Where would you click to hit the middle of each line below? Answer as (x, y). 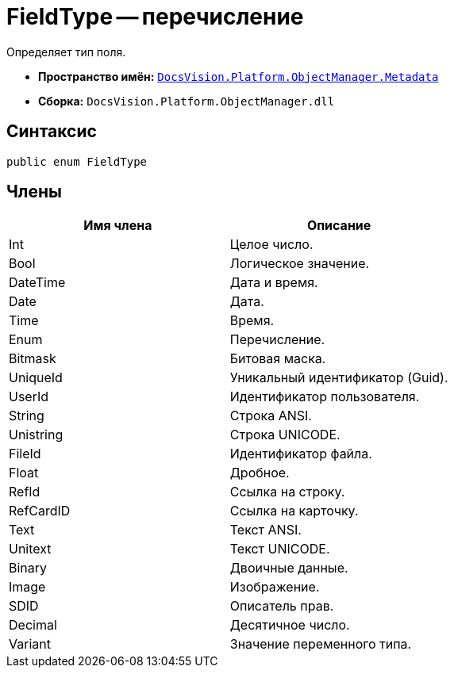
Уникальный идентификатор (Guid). (339, 378)
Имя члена (118, 226)
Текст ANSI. (265, 530)
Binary (28, 568)
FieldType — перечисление (155, 17)
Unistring (36, 435)
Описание (339, 226)
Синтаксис (52, 132)
